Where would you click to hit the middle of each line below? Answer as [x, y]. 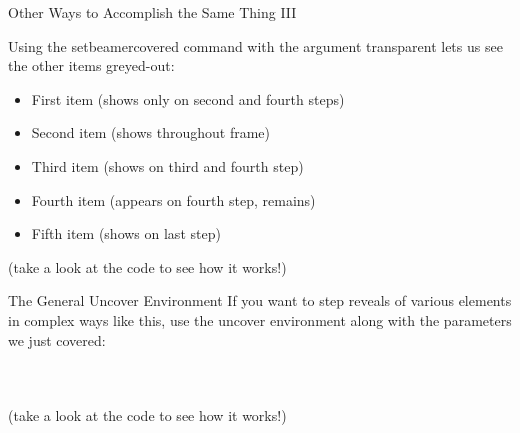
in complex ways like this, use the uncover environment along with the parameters [260, 319]
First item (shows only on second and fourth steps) [188, 98]
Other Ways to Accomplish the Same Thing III [152, 12]
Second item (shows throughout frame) [151, 132]
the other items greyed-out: [91, 65]
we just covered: [57, 339]
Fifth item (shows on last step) [126, 233]
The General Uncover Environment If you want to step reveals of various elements [260, 300]
